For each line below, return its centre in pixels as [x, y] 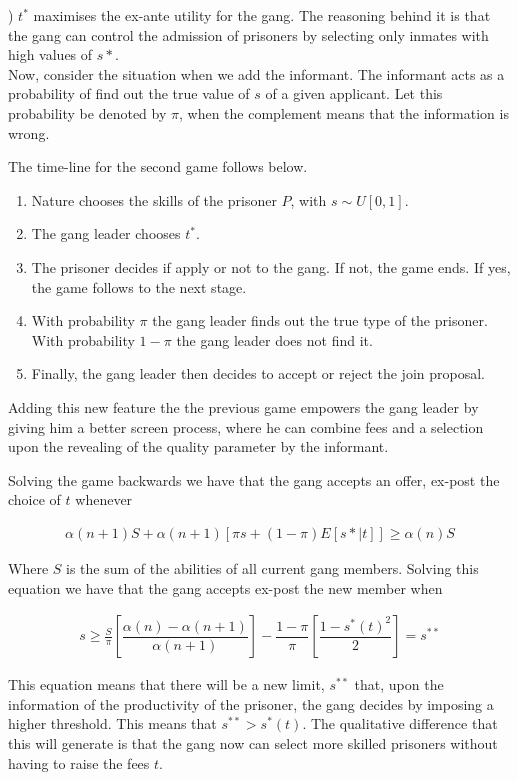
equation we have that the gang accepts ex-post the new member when [225, 587]
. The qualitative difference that [400, 723]
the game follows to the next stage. [139, 286]
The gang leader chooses [106, 233]
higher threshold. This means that [112, 723]
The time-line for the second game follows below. [158, 166]
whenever [104, 499]
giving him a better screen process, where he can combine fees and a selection [246, 426]
